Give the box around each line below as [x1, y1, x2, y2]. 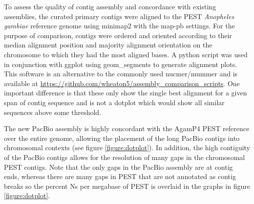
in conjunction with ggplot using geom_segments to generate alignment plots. [4, 59, 237, 69]
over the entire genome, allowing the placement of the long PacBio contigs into [4, 133, 240, 143]
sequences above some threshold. [4, 107, 102, 117]
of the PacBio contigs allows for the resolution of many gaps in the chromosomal [4, 152, 245, 162]
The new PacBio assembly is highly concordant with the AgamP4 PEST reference [4, 123, 250, 134]
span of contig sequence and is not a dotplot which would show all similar [4, 97, 225, 107]
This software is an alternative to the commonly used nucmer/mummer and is [4, 68, 238, 79]
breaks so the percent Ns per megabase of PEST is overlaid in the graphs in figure [4, 181, 250, 191]
